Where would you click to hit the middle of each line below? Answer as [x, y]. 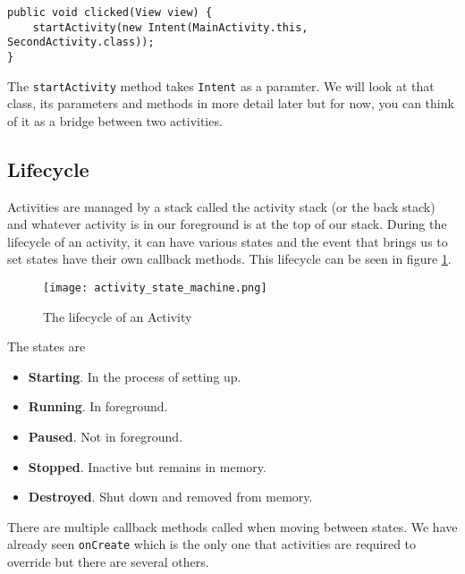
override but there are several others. [108, 562]
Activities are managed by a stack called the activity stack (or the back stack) [221, 206]
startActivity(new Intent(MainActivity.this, [170, 27]
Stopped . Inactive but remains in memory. [147, 466]
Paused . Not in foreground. [106, 437]
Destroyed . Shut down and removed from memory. [170, 497]
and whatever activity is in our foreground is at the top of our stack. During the [227, 224]
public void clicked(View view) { [110, 13]
